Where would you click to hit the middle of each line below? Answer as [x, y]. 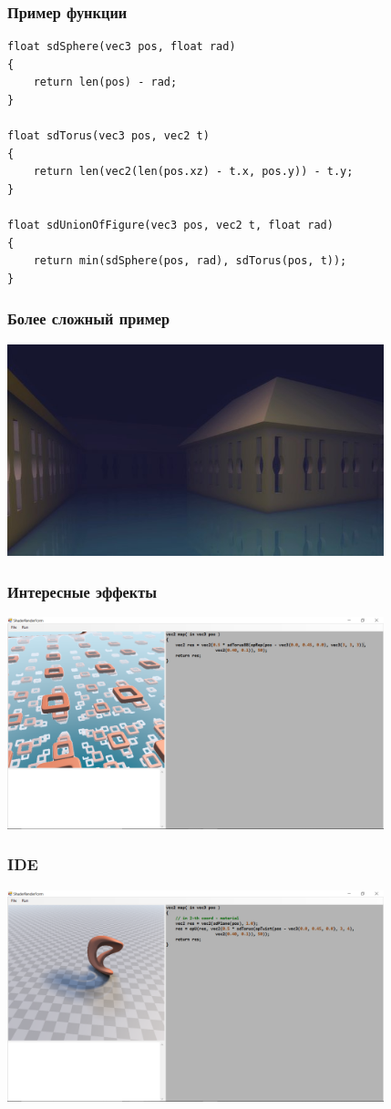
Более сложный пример [89, 318]
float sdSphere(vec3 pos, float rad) [122, 47]
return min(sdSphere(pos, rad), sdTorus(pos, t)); [190, 261]
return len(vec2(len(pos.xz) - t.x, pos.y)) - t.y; [193, 172]
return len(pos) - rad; [105, 82]
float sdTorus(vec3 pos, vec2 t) [108, 136]
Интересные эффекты [82, 591]
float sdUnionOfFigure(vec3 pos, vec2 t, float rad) [170, 226]
